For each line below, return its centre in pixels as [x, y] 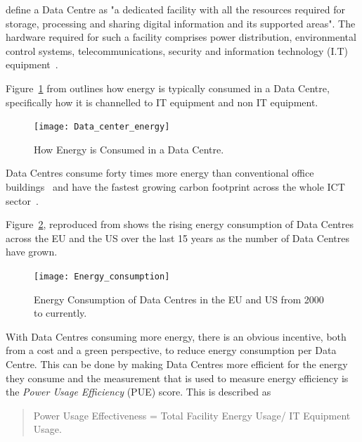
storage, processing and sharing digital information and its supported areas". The [181, 23]
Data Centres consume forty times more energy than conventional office [160, 173]
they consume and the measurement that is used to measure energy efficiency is [177, 378]
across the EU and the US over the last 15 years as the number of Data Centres [178, 238]
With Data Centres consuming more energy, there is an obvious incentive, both [176, 336]
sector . [22, 200]
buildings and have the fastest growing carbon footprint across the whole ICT [175, 187]
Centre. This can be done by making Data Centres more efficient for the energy [177, 364]
